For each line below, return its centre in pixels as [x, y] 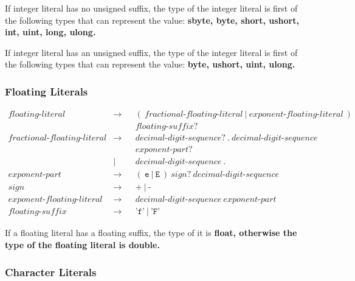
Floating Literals [47, 91]
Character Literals [51, 272]
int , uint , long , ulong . [50, 32]
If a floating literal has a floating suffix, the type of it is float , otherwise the [151, 233]
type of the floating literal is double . [82, 245]
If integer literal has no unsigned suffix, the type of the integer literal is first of [151, 8]
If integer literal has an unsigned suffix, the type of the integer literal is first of [151, 52]
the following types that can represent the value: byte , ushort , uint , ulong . [150, 64]
